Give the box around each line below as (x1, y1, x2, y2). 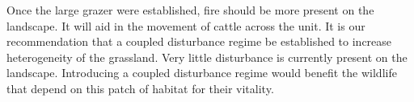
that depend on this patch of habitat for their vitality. (6, 80, 274, 96)
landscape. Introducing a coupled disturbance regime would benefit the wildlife (6, 64, 397, 81)
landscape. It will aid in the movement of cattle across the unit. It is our (6, 17, 365, 34)
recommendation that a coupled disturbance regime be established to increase (6, 33, 392, 50)
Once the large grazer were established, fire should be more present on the (6, 2, 374, 18)
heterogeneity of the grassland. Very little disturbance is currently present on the (6, 48, 408, 65)
